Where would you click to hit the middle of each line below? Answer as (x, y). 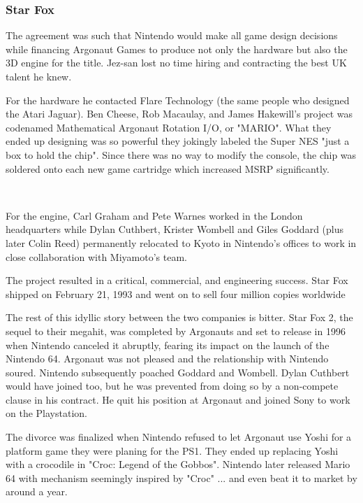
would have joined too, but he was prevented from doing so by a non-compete (172, 386)
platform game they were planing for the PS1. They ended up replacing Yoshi (172, 450)
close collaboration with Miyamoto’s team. (96, 256)
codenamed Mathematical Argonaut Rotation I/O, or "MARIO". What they (169, 127)
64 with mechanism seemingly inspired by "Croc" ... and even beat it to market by (181, 477)
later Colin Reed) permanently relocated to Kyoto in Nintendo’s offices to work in (181, 242)
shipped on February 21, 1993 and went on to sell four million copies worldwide (176, 293)
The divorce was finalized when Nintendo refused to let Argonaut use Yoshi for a (179, 437)
